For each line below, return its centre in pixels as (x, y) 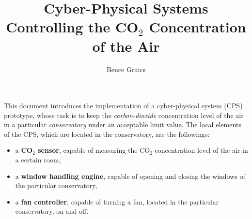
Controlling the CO (72, 27)
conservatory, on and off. (52, 211)
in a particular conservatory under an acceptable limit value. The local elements (123, 124)
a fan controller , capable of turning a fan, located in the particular (117, 201)
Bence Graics (126, 69)
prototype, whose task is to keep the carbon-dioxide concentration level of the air (124, 115)
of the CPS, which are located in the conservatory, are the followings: (107, 134)
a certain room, (38, 160)
